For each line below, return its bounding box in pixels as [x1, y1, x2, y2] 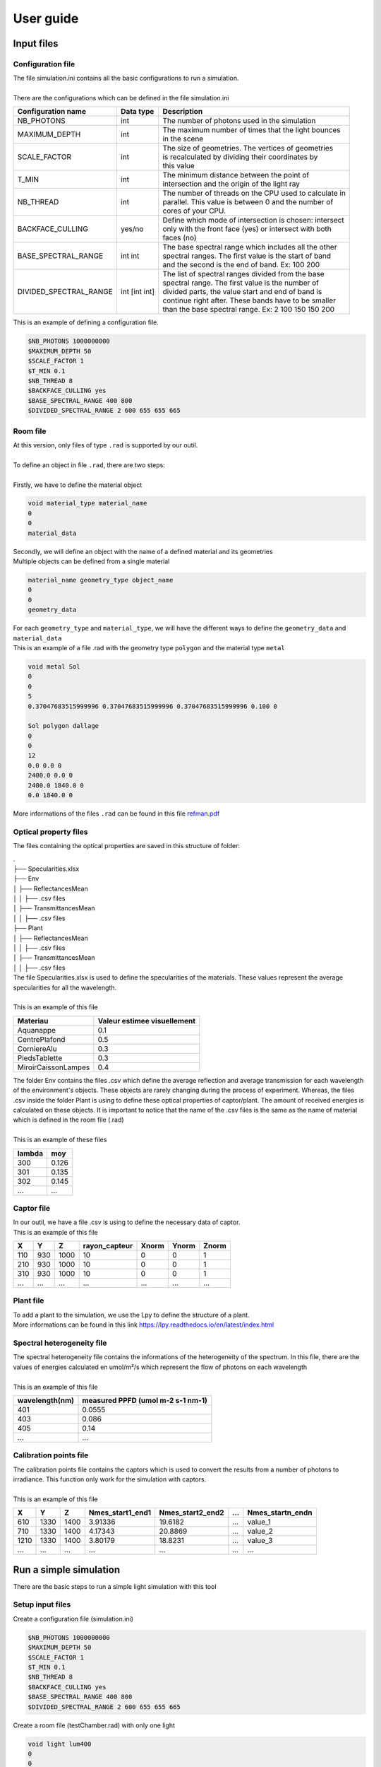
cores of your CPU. [162, 206, 226, 216]
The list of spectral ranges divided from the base [162, 269, 325, 279]
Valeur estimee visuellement [97, 1016, 195, 1026]
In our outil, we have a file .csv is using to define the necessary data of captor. [13, 1218, 241, 1226]
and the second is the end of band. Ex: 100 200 [162, 260, 320, 270]
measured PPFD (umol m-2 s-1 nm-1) [82, 1395, 208, 1405]
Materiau [17, 1016, 49, 1026]
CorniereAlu [17, 1043, 57, 1053]
